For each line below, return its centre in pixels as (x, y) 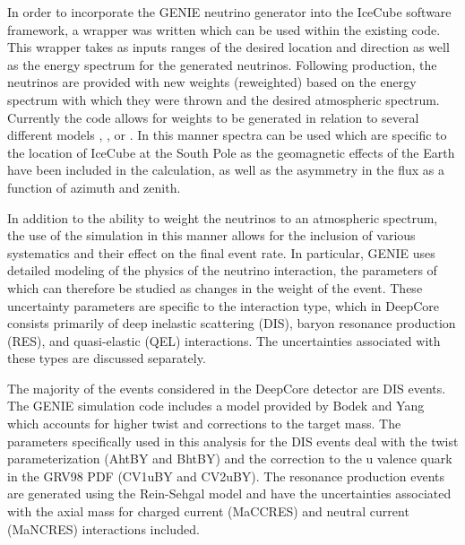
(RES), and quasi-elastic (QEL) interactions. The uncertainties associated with (224, 340)
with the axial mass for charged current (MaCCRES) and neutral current (208, 511)
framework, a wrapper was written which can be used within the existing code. (224, 29)
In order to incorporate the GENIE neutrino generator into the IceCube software (229, 12)
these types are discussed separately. (107, 358)
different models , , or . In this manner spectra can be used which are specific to (227, 135)
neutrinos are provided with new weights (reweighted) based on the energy (212, 82)
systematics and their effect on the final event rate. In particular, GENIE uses (221, 252)
